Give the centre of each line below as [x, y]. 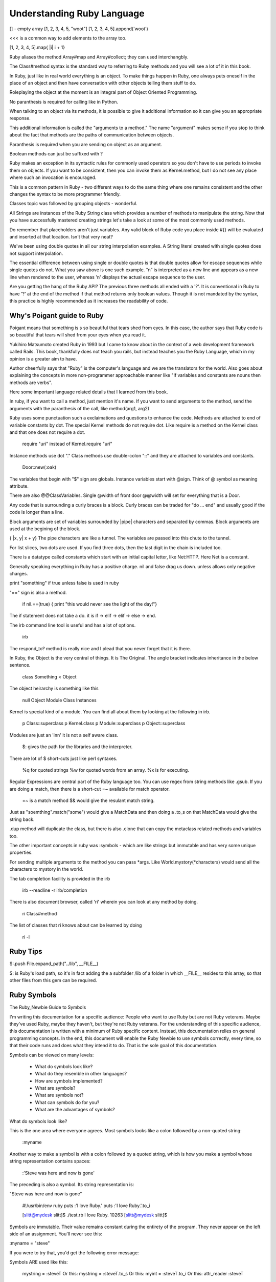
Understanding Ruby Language [77, 13]
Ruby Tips [26, 952]
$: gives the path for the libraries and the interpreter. [77, 747]
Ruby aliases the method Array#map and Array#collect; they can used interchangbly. [99, 57]
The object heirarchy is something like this [54, 688]
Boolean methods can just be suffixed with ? [56, 154]
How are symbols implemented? [69, 1081]
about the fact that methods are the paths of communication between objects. [92, 135]
